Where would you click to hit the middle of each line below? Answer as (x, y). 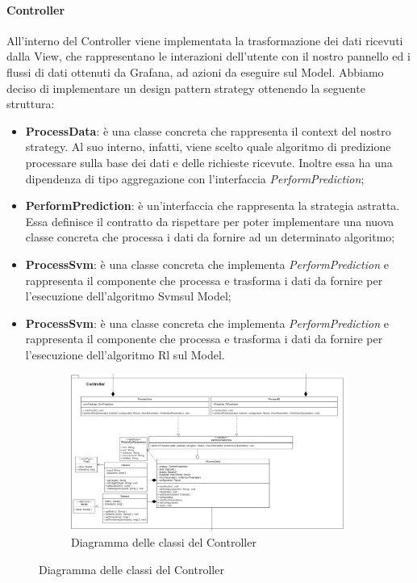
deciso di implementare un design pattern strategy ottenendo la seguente (186, 88)
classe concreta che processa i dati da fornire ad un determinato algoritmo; (210, 237)
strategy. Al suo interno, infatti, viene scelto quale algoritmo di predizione (208, 147)
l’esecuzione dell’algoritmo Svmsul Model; (128, 296)
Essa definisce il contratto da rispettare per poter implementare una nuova (210, 221)
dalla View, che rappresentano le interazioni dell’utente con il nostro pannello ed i (208, 56)
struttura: (31, 104)
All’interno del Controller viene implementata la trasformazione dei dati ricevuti (205, 40)
